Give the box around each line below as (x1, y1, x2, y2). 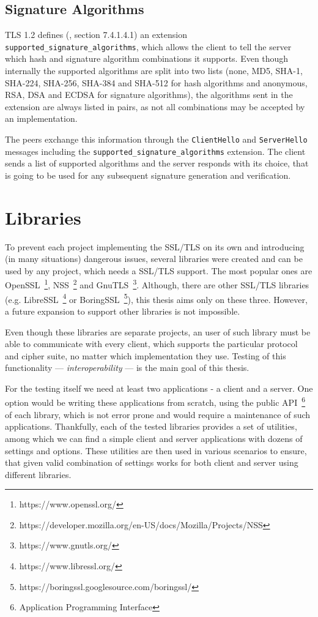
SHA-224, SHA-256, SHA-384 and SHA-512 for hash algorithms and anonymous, (5, 76, 308, 89)
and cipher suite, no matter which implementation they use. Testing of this (5, 349, 286, 362)
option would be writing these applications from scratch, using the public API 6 (5, 394, 306, 409)
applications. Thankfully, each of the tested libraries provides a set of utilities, (5, 420, 297, 433)
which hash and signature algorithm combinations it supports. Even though (5, 52, 289, 65)
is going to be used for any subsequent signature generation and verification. (5, 168, 291, 181)
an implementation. (5, 112, 78, 125)
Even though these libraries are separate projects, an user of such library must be (5, 325, 311, 338)
